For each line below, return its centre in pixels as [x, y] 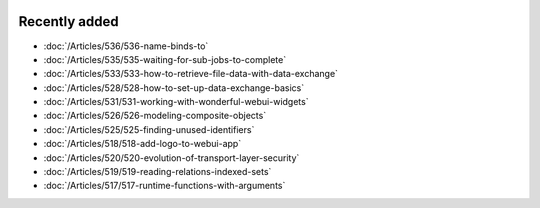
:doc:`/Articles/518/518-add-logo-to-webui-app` [142, 144]
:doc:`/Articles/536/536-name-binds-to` [126, 46]
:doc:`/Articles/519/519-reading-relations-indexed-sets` [157, 172]
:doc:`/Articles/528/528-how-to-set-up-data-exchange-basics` [174, 87]
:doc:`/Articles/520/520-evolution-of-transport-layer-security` [171, 157]
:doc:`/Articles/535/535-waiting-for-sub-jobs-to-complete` [165, 59]
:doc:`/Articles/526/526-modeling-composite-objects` [155, 116]
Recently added [68, 21]
